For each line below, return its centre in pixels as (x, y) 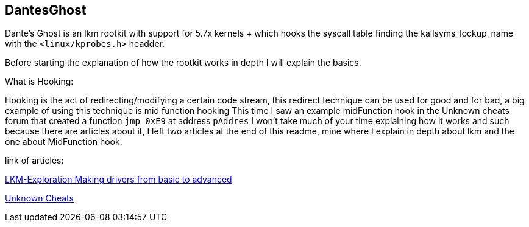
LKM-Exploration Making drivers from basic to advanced (119, 180)
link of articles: (34, 161)
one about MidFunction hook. (64, 142)
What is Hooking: (39, 82)
